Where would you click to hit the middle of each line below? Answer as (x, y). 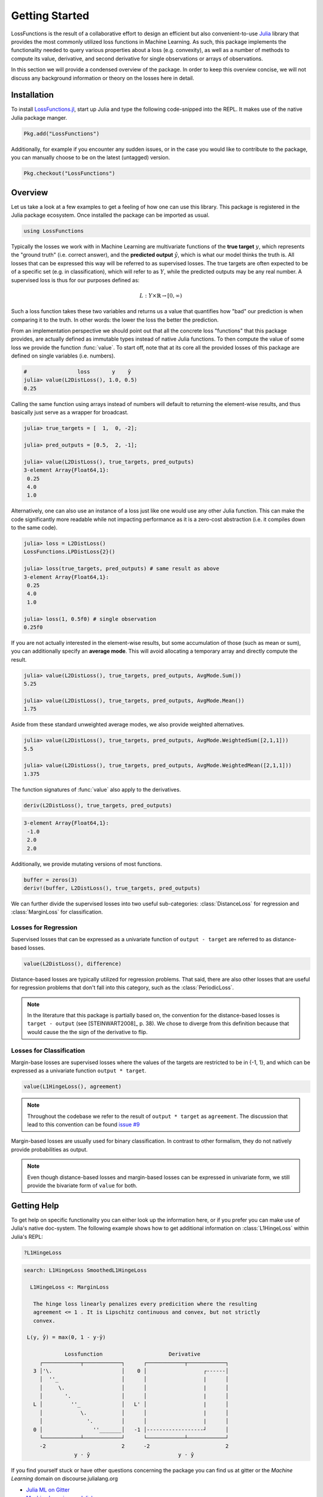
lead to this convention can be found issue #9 (83, 1125)
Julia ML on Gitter (48, 1490)
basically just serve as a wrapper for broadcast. (70, 413)
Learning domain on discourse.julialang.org (65, 1478)
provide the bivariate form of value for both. (82, 1185)
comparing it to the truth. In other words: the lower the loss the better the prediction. (115, 320)
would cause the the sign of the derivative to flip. (87, 1032)
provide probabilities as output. (49, 1149)
